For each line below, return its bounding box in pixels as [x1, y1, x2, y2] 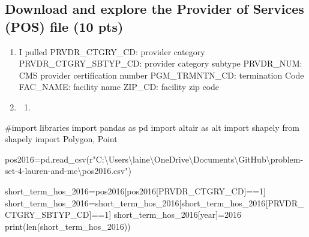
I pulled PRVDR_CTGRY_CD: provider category [19, 45, 205, 58]
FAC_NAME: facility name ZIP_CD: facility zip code [19, 80, 220, 93]
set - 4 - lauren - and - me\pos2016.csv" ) [5, 164, 131, 177]
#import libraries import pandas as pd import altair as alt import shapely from [5, 121, 299, 133]
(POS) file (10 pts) [5, 17, 124, 35]
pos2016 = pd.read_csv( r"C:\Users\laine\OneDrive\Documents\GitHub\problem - [5, 152, 304, 165]
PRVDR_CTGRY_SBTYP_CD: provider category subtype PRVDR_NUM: [19, 57, 302, 70]
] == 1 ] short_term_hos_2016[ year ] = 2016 [89, 208, 242, 221]
